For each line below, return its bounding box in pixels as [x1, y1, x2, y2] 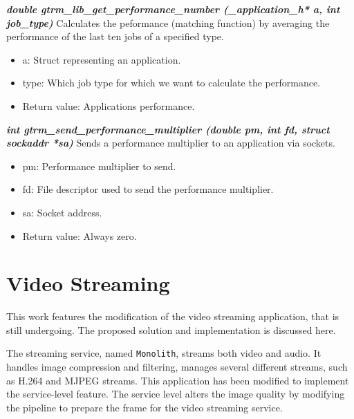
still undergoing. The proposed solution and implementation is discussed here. [6, 322, 336, 337]
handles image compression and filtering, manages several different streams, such [6, 360, 348, 374]
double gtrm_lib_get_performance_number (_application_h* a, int [6, 2, 340, 16]
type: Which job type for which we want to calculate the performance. [22, 75, 321, 90]
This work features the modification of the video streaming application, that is [6, 309, 339, 324]
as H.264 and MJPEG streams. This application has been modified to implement [6, 373, 349, 387]
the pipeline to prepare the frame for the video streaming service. [6, 400, 283, 414]
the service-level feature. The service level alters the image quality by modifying [6, 387, 345, 401]
